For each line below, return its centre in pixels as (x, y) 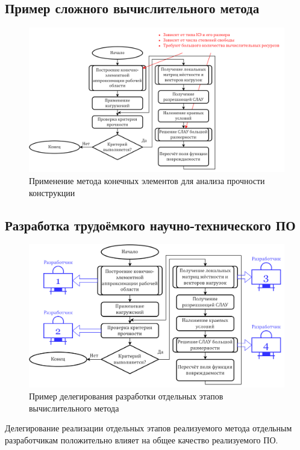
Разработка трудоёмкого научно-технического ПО (150, 225)
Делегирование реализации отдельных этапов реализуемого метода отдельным (148, 428)
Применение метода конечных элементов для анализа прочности (147, 180)
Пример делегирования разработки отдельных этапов (126, 396)
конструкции (52, 192)
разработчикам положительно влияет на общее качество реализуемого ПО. (142, 439)
